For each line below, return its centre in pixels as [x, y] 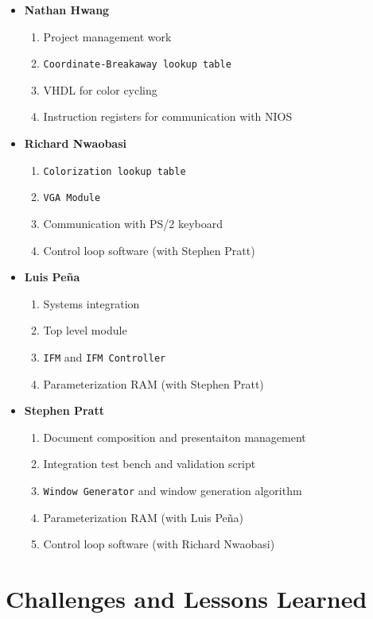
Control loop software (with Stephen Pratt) [149, 250]
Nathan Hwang [67, 10]
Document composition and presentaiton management [175, 437]
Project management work [107, 36]
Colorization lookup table [115, 171]
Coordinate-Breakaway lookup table [137, 65]
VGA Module [72, 198]
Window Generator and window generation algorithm [173, 490]
